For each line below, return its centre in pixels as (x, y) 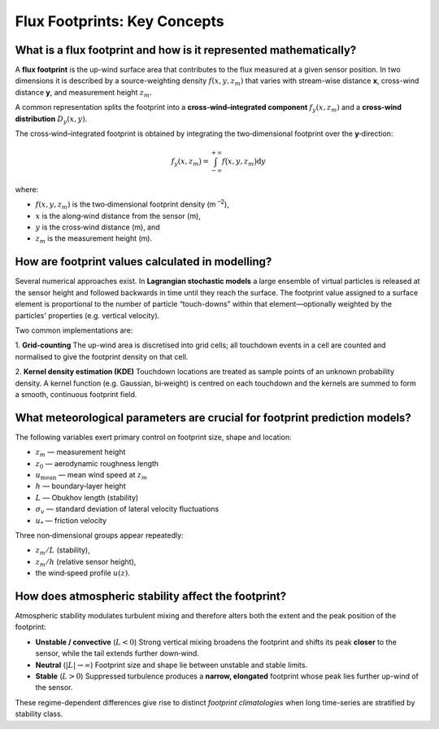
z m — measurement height (80, 453)
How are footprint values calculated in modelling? (143, 262)
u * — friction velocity (71, 521)
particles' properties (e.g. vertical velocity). (87, 315)
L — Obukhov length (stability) (87, 497)
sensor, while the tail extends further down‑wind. (117, 653)
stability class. (39, 714)
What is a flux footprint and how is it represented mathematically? (186, 50)
